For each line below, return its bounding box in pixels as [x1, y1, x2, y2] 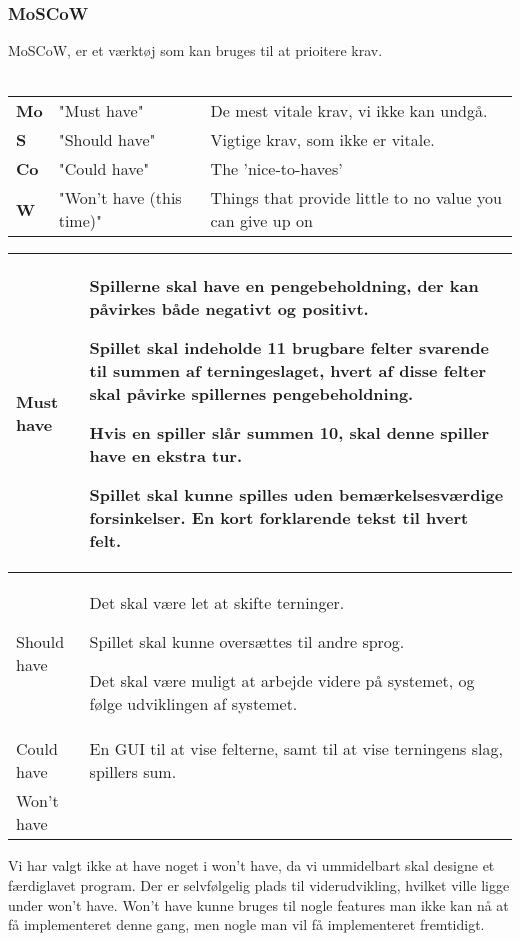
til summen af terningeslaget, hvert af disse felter [89, 359, 486, 383]
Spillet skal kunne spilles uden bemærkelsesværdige [89, 483, 504, 507]
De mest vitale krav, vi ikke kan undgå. [210, 99, 488, 123]
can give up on [210, 209, 313, 233]
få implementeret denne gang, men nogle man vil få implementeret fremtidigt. [8, 914, 485, 935]
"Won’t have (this [58, 186, 182, 210]
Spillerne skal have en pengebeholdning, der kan [89, 274, 479, 298]
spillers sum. [89, 760, 177, 784]
